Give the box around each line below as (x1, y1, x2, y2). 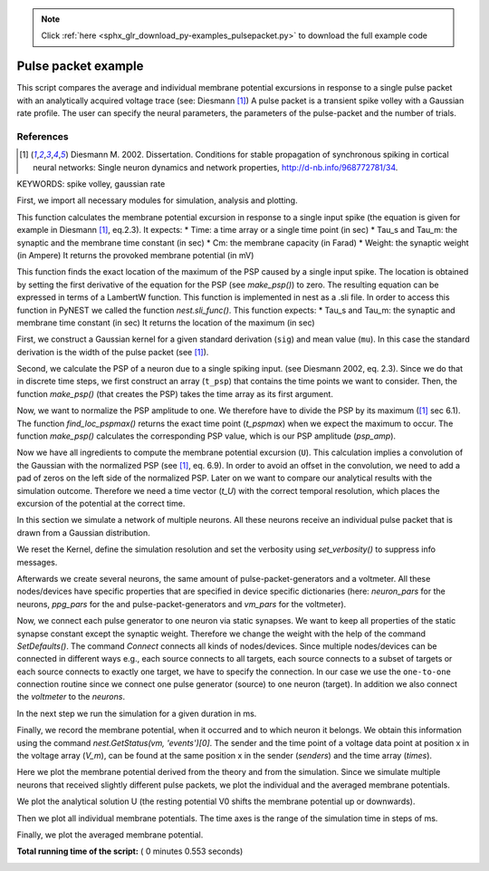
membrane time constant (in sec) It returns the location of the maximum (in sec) (16, 317, 316, 328)
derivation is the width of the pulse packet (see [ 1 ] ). (16, 346, 209, 357)
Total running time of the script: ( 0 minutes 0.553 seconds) (16, 846, 244, 856)
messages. (16, 556, 58, 567)
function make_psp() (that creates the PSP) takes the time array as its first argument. (16, 388, 334, 399)
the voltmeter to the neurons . (16, 692, 126, 702)
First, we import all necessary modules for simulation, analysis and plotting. (16, 195, 298, 206)
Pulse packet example (16, 59, 144, 74)
